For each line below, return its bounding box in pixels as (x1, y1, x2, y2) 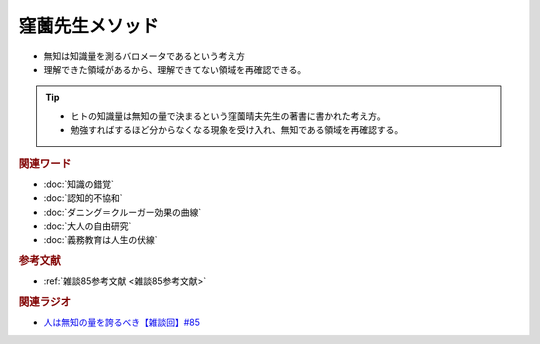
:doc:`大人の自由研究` (43, 220, 132, 232)
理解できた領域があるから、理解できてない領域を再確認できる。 (43, 63, 307, 75)
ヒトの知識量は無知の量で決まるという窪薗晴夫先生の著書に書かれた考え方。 (70, 110, 386, 122)
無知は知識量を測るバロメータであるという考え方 (43, 50, 245, 62)
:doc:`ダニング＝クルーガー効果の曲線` (43, 206, 202, 218)
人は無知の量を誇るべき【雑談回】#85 (43, 316, 200, 329)
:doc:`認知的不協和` (43, 192, 124, 204)
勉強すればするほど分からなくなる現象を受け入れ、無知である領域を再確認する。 (70, 124, 404, 136)
